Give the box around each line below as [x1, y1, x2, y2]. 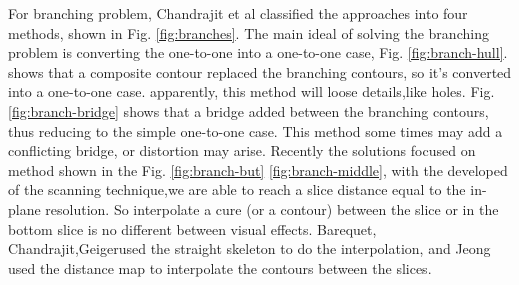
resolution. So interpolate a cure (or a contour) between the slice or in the [45, 198, 499, 219]
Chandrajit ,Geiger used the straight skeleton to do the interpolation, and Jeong [8, 238, 491, 259]
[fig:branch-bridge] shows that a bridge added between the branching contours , [8, 100, 489, 121]
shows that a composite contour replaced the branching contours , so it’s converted [8, 61, 512, 82]
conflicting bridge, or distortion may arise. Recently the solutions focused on [8, 140, 476, 161]
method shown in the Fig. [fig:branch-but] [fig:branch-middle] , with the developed [8, 159, 508, 180]
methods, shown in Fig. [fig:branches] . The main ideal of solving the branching [8, 22, 489, 43]
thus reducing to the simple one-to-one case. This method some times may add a [8, 120, 503, 141]
